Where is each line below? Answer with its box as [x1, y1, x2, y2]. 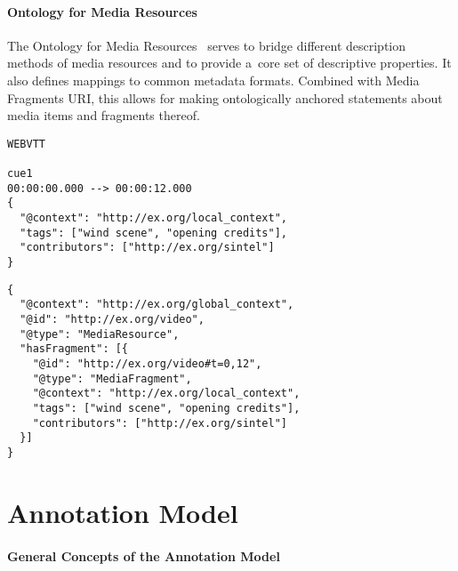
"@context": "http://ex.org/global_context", [20, 298, 294, 311]
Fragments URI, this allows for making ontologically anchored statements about [7, 88, 443, 107]
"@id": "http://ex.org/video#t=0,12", [32, 357, 262, 370]
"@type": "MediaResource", [20, 327, 180, 341]
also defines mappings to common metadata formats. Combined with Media [7, 70, 420, 89]
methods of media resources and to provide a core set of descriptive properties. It [7, 53, 452, 72]
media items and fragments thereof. [7, 106, 200, 125]
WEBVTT [7, 137, 45, 150]
